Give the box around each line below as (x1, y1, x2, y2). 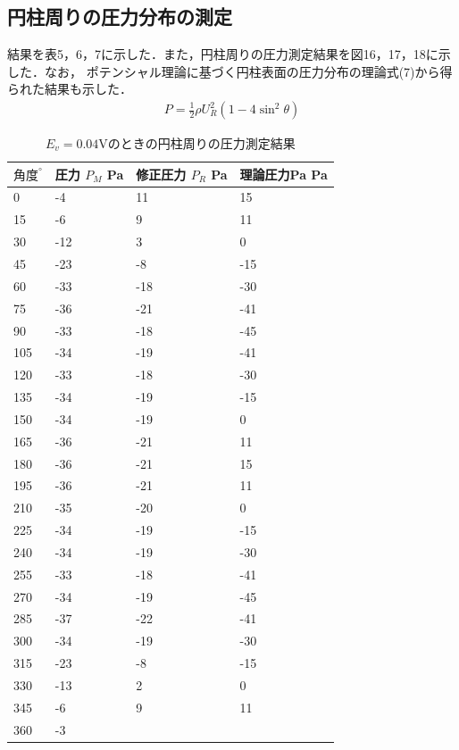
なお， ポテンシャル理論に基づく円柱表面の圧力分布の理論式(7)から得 (44, 62, 453, 80)
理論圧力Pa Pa (239, 164, 328, 183)
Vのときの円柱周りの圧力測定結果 (98, 134, 296, 153)
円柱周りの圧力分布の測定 (7, 3, 232, 30)
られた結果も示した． (7, 79, 132, 98)
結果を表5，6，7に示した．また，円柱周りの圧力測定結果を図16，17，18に (7, 45, 438, 63)
